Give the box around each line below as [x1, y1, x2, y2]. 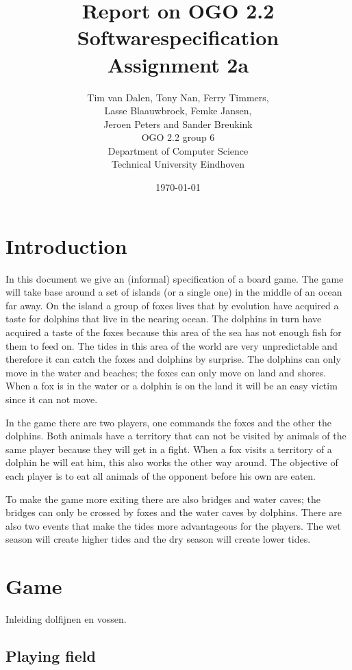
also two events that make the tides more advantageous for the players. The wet [5, 518, 341, 532]
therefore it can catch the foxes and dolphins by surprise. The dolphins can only [5, 352, 341, 366]
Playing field [5, 645, 96, 666]
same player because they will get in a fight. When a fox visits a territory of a [5, 441, 332, 456]
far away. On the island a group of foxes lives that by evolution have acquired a [5, 298, 339, 312]
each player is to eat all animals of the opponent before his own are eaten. [5, 468, 316, 482]
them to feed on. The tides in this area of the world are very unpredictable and [5, 338, 338, 352]
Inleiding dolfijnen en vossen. [5, 612, 127, 626]
